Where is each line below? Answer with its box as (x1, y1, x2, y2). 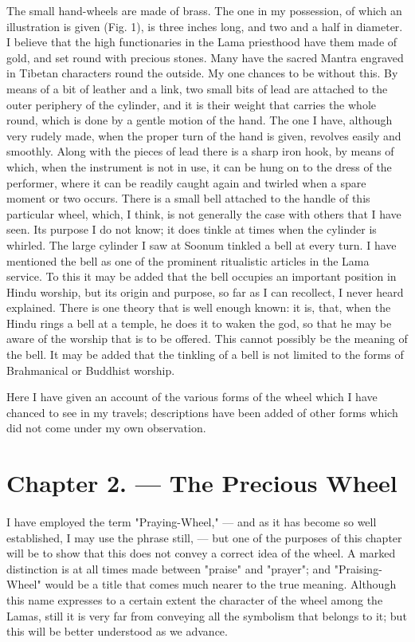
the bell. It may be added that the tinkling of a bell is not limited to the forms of (6, 346, 404, 363)
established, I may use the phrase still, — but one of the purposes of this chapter (6, 529, 402, 546)
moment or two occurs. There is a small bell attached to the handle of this (6, 190, 370, 207)
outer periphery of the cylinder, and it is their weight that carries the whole (6, 96, 377, 112)
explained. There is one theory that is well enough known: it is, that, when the (6, 299, 391, 316)
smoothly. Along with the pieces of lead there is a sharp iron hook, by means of (6, 143, 394, 160)
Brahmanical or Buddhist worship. (6, 361, 175, 378)
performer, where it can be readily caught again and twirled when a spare (6, 174, 366, 191)
